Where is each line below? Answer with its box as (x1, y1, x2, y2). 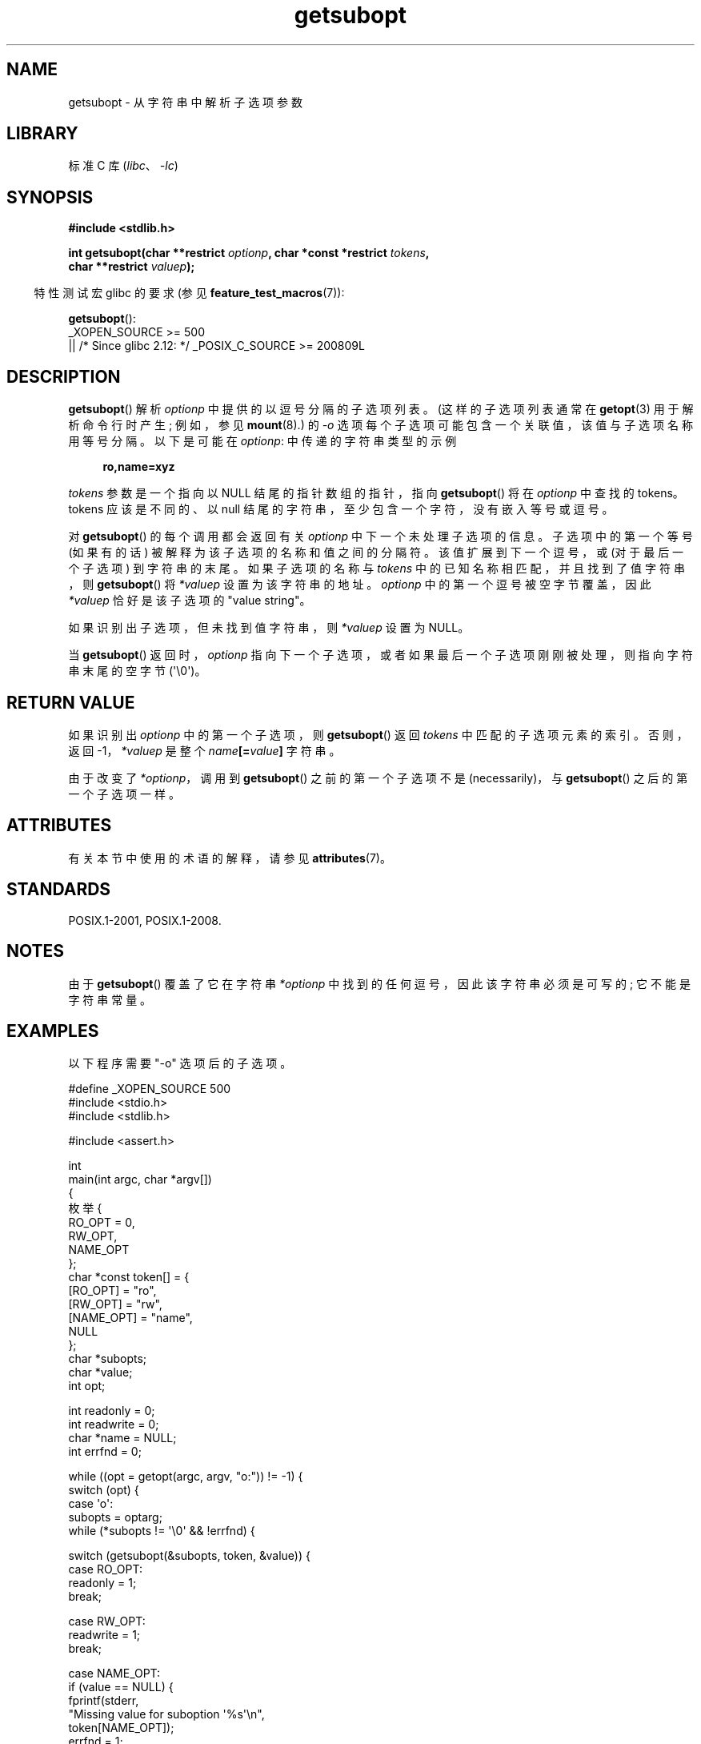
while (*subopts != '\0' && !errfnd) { (68, 1524, 255, 1538)
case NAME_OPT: (68, 1666, 161, 1681)
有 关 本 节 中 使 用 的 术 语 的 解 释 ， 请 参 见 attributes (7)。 (68, 850, 391, 865)
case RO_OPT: (68, 1562, 143, 1577)
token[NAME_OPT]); (68, 1721, 174, 1735)
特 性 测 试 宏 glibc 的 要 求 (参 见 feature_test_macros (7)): (34, 286, 345, 300)
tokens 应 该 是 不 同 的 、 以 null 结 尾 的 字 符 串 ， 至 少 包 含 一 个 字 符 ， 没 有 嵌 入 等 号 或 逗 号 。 (68, 502, 614, 516)
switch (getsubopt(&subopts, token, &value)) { (68, 1549, 310, 1563)
